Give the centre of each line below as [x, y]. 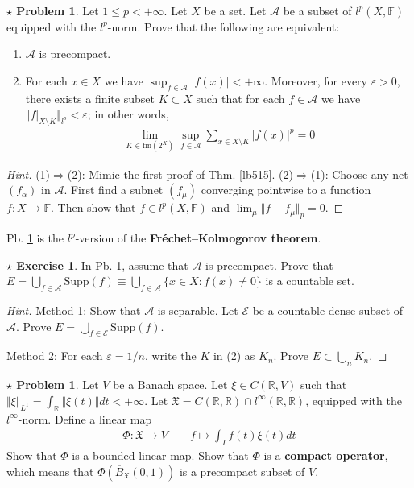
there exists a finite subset [90, 98]
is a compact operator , [326, 455]
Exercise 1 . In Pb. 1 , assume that [102, 265]
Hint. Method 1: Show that [74, 310]
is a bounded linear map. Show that [160, 455]
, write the [170, 356]
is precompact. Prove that [269, 265]
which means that [50, 471]
